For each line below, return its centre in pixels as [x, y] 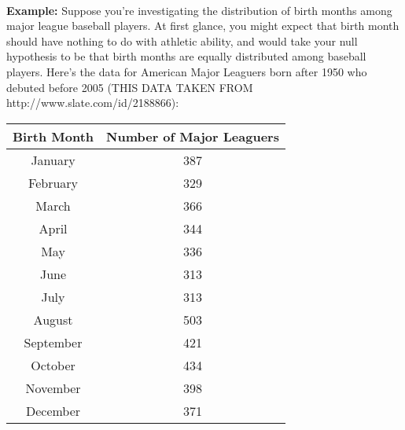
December [53, 410]
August [53, 319]
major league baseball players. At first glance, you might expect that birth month [203, 26]
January [53, 160]
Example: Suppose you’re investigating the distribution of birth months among [199, 10]
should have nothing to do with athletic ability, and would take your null [182, 40]
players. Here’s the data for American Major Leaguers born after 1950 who [187, 71]
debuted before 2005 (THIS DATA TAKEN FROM [130, 87]
